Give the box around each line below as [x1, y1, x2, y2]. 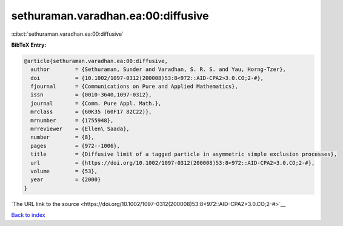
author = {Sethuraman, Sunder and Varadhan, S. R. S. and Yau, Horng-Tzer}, [30, 66, 286, 73]
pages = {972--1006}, [30, 142, 121, 149]
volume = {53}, [30, 168, 98, 174]
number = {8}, [30, 134, 95, 141]
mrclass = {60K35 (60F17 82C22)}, [30, 108, 152, 115]
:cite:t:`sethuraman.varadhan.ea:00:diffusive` [11, 30, 124, 38]
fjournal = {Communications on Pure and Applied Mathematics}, [30, 83, 239, 90]
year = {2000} [30, 176, 101, 183]
